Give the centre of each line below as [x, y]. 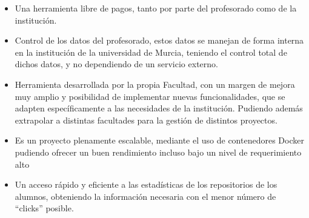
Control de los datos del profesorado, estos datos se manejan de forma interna [159, 40]
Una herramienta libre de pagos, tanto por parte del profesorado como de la [156, 8]
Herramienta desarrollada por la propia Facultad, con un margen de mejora [155, 84]
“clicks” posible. [44, 208]
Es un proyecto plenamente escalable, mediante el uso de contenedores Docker [159, 140]
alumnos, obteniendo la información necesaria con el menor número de [145, 196]
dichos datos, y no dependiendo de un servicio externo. [116, 64]
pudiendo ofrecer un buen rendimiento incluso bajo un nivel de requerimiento [158, 152]
